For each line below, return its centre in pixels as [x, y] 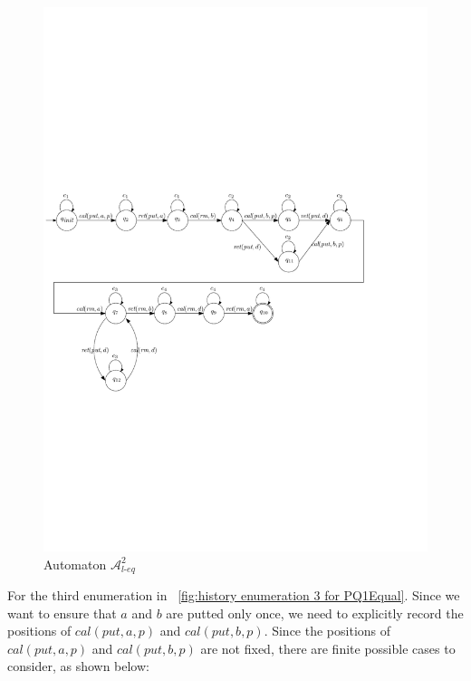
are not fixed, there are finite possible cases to [328, 648]
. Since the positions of [327, 631]
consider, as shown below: [78, 666]
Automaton [75, 564]
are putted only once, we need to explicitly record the [315, 613]
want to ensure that [62, 613]
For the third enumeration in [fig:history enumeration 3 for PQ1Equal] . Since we [234, 594]
